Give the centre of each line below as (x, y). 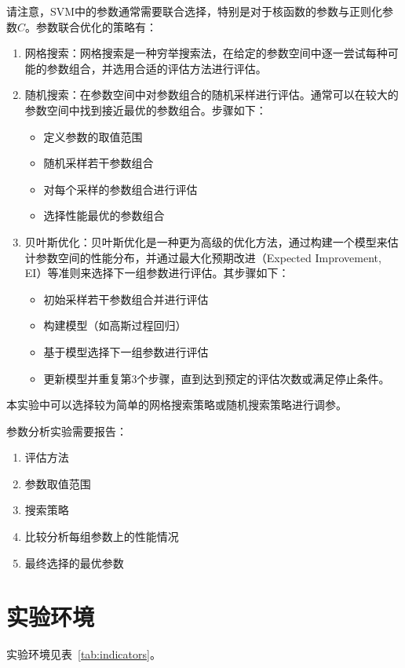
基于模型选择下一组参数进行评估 (126, 351)
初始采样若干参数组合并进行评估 (126, 299)
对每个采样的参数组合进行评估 (120, 189)
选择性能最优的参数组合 (104, 215)
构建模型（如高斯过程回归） (115, 325)
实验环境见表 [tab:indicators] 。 (84, 654)
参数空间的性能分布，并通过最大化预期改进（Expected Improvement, (208, 257)
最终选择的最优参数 (74, 562)
